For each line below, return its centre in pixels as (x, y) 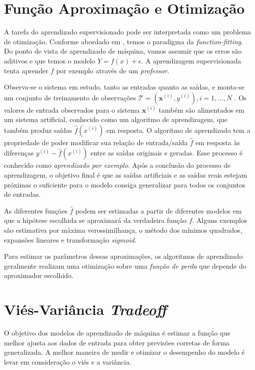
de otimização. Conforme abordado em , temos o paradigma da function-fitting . (124, 41)
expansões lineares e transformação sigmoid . (70, 239)
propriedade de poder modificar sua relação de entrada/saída (96, 142)
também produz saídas (38, 130)
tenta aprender (26, 70)
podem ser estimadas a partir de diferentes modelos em (159, 210)
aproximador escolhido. (39, 275)
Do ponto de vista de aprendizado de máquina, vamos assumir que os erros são (123, 51)
